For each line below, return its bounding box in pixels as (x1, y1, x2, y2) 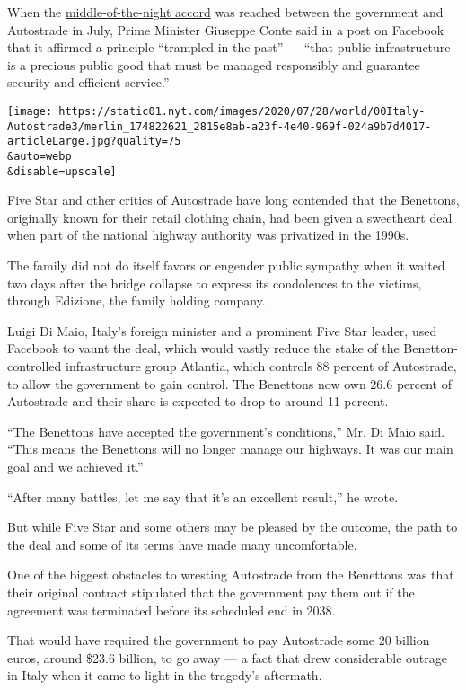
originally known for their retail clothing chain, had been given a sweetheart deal (7, 208, 453, 226)
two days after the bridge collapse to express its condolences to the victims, (7, 273, 422, 292)
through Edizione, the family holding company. (7, 291, 266, 310)
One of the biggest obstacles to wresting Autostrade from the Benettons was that (7, 565, 454, 584)
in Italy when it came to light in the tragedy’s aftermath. (7, 666, 322, 685)
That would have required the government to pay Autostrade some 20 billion (7, 631, 430, 650)
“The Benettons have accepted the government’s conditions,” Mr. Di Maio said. (7, 421, 445, 440)
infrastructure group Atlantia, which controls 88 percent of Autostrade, (65, 357, 457, 375)
